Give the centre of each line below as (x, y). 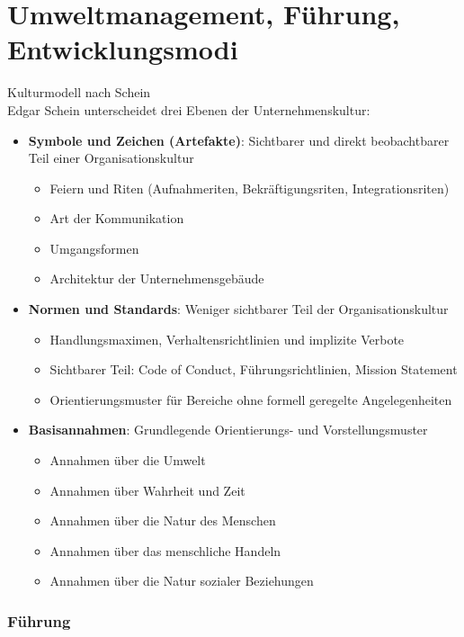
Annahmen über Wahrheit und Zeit (147, 490)
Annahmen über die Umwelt (128, 460)
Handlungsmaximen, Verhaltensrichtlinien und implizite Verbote (227, 339)
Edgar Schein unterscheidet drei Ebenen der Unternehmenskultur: (189, 109)
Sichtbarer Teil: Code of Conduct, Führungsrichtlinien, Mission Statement (254, 369)
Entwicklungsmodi (123, 49)
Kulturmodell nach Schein (79, 92)
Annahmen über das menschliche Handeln (165, 550)
